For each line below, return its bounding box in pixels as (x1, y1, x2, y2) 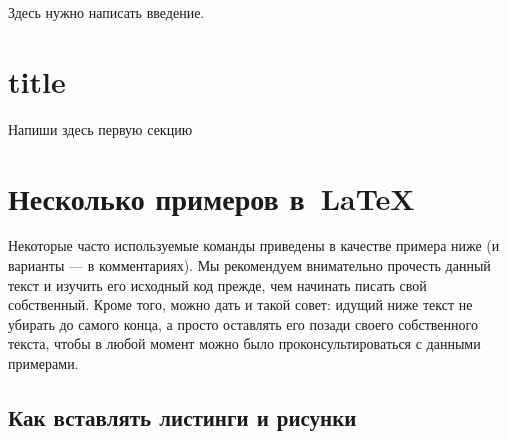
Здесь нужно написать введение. (8, 2, 205, 22)
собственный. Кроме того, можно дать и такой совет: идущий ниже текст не (8, 294, 473, 315)
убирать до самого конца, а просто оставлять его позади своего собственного (8, 313, 478, 334)
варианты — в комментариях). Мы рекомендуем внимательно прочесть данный (8, 255, 491, 276)
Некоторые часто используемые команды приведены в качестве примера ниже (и (8, 235, 500, 256)
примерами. (8, 353, 79, 373)
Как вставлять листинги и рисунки (8, 401, 357, 432)
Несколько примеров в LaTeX (8, 177, 415, 218)
